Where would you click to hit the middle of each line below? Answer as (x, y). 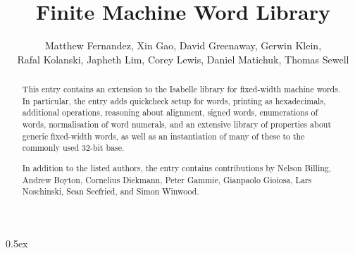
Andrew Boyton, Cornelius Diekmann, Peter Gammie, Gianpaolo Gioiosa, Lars (167, 179)
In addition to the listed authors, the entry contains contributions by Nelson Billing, (177, 167)
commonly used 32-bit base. (73, 148)
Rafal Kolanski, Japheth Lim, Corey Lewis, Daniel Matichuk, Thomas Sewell (183, 59)
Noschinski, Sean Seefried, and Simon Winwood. (111, 191)
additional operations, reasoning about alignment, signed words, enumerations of (170, 112)
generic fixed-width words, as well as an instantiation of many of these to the (163, 136)
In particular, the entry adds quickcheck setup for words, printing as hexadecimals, (174, 100)
